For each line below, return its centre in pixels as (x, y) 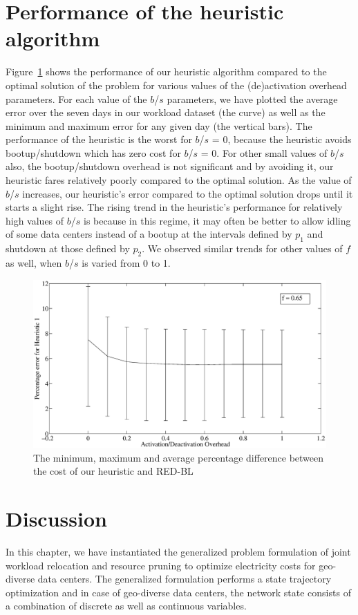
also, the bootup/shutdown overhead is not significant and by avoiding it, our (170, 166)
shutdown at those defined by (68, 248)
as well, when (34, 263)
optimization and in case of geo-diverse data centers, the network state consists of (178, 592)
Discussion (56, 519)
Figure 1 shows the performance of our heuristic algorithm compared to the (166, 72)
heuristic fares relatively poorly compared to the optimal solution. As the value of (179, 180)
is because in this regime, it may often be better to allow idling (217, 220)
